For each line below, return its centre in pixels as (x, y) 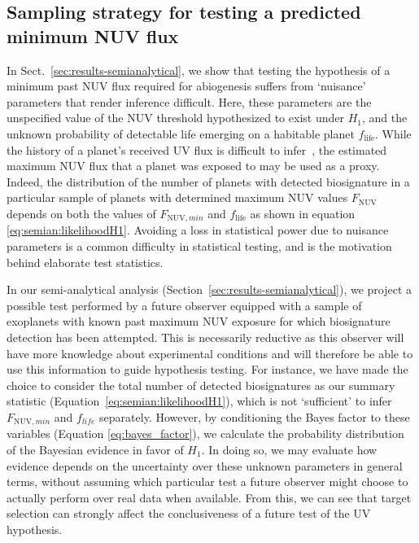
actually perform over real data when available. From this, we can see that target (209, 497)
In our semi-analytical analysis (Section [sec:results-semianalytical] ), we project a (209, 289)
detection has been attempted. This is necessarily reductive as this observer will (205, 337)
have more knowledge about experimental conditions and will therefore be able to (210, 353)
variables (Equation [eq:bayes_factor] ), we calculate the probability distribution (205, 434)
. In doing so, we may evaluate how (289, 449)
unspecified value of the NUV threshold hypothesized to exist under (175, 118)
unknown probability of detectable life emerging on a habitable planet (181, 133)
